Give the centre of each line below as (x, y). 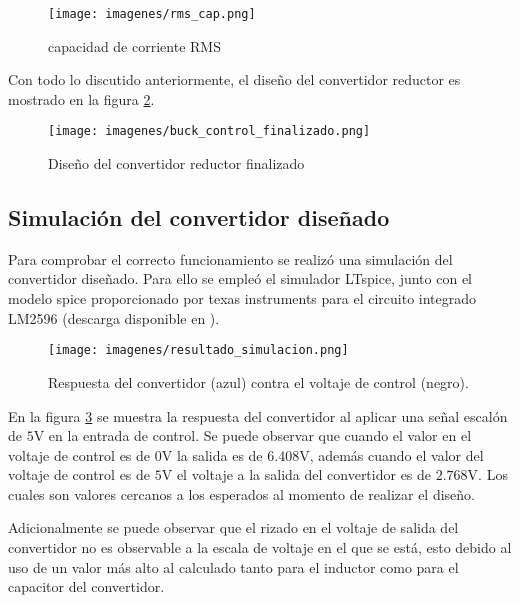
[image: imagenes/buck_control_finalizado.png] (209, 131)
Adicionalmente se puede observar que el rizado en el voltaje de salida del (233, 527)
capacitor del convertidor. (86, 586)
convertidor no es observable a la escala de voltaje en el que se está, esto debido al (260, 547)
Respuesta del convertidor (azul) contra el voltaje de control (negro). (258, 381)
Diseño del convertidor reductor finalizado (176, 163)
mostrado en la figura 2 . (81, 98)
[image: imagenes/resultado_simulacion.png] (198, 350)
